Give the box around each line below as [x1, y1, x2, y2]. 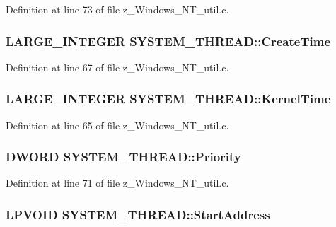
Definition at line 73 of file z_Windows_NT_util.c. [6, 2, 229, 16]
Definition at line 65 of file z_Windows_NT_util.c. [6, 117, 229, 132]
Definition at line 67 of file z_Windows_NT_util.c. [6, 59, 229, 74]
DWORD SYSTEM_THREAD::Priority [6, 148, 241, 165]
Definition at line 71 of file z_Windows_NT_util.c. [6, 175, 229, 190]
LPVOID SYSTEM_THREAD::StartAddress [6, 205, 270, 223]
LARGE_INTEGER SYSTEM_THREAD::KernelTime [6, 90, 331, 107]
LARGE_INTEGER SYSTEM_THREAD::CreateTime [6, 32, 331, 50]
